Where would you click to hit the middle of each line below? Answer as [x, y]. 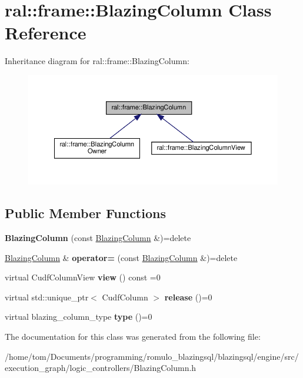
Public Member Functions [85, 213]
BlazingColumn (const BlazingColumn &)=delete [98, 237]
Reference [46, 33]
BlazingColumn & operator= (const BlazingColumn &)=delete [121, 257]
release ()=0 [188, 297]
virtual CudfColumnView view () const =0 [83, 277]
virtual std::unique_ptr [47, 297]
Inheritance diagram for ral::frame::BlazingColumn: [97, 61]
